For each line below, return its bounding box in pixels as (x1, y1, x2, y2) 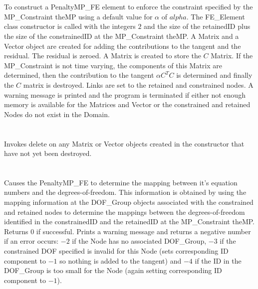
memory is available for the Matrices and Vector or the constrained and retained (4, 99, 251, 110)
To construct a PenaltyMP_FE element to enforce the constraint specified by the (4, 1, 253, 12)
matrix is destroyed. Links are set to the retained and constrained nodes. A (23, 79, 254, 90)
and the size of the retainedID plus (144, 21, 251, 31)
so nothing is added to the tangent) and (59, 255, 182, 266)
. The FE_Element (186, 11, 245, 21)
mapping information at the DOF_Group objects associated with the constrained (4, 197, 254, 207)
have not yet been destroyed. (4, 148, 92, 158)
